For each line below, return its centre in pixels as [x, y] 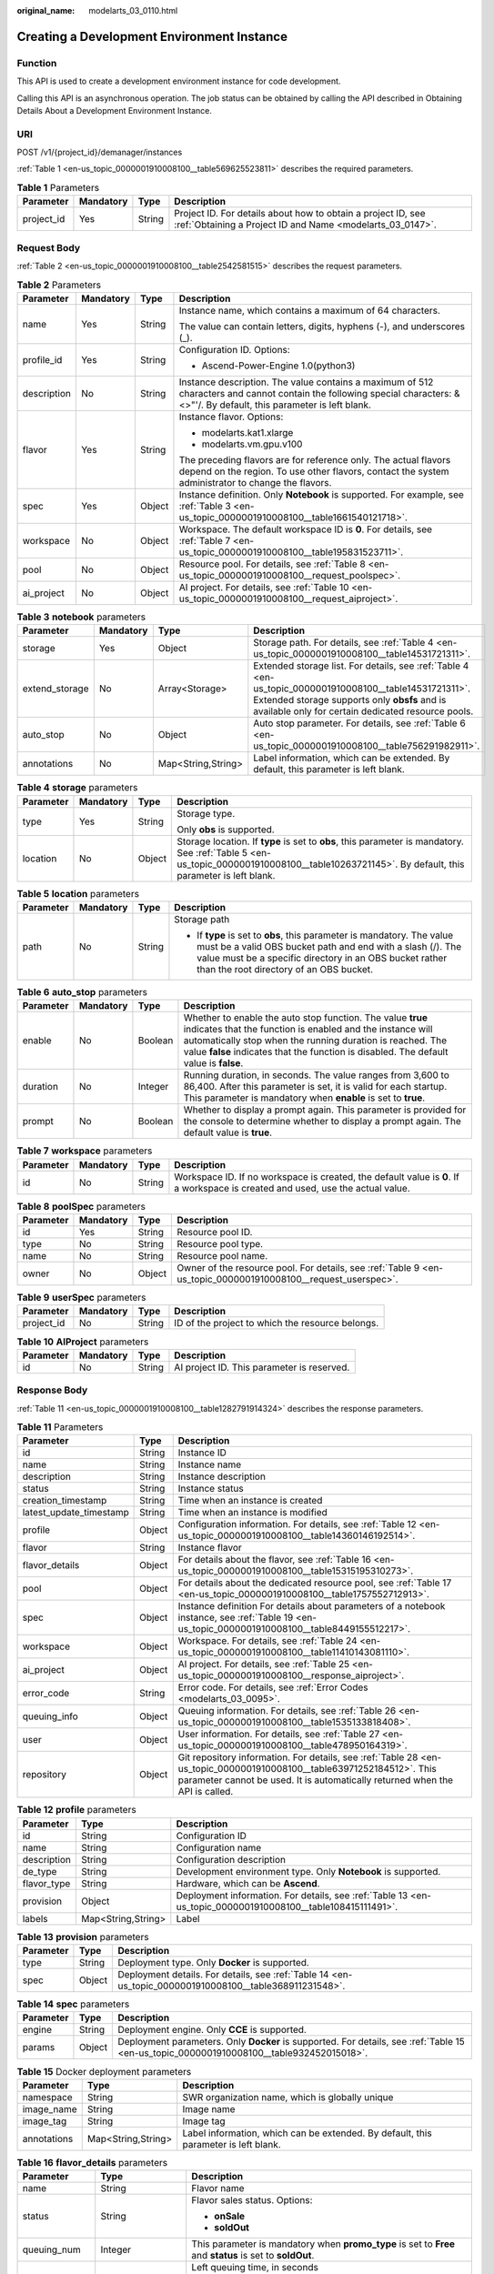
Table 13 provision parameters [83, 1937]
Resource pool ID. [215, 1232]
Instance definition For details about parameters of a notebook [312, 1606]
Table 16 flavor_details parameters [92, 2162]
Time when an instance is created [250, 1501]
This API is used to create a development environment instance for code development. [179, 81]
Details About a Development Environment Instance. [115, 110]
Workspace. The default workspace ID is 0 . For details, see [305, 529]
